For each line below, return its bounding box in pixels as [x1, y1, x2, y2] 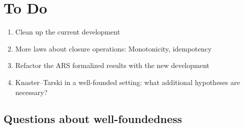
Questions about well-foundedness [3, 111, 182, 126]
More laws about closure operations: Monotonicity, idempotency [15, 43, 212, 53]
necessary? [15, 86, 47, 97]
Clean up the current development [15, 26, 120, 37]
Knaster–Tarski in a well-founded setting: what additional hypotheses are [15, 76, 240, 87]
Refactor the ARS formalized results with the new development [15, 60, 209, 70]
